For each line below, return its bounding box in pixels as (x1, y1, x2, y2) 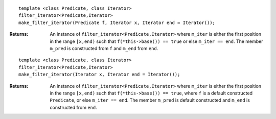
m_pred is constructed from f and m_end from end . (50, 45, 158, 51)
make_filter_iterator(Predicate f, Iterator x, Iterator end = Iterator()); (18, 19, 216, 26)
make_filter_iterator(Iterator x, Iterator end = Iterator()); (18, 72, 180, 78)
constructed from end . (50, 104, 97, 110)
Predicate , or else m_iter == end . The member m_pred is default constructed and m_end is (50, 97, 250, 103)
